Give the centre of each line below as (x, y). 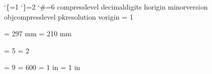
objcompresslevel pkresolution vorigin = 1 (69, 16)
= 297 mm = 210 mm (38, 33)
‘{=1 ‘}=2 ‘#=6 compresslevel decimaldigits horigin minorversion (106, 7)
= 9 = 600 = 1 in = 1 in (42, 67)
